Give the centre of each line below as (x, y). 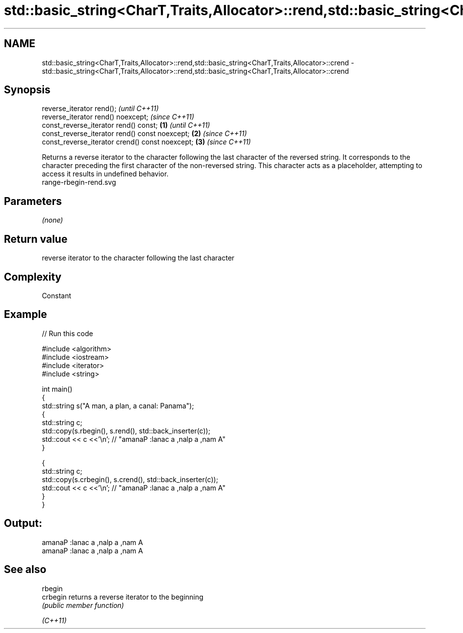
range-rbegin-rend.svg (79, 182)
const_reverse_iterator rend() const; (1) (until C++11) (126, 125)
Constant (57, 295)
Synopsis (27, 90)
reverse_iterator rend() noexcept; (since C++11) (118, 117)
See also (25, 570)
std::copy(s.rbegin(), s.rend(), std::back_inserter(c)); (126, 431)
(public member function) (83, 605)
